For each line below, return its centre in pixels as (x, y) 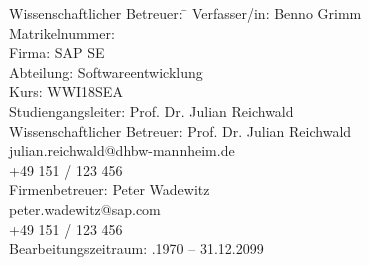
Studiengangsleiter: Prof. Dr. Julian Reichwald (151, 110)
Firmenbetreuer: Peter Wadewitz (109, 189)
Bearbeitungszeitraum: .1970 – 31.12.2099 (136, 248)
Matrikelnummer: (62, 32)
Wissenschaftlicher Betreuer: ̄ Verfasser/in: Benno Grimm (185, 13)
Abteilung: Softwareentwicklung (106, 71)
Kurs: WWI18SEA (66, 91)
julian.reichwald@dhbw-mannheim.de (122, 150)
